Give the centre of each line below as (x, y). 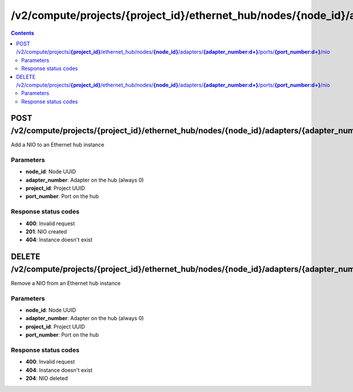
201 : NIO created (46, 232)
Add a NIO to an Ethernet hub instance (58, 145)
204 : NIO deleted (47, 378)
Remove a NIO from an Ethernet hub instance (66, 283)
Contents (23, 33)
